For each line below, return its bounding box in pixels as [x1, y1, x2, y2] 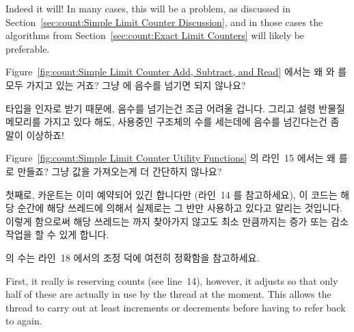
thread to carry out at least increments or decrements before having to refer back [5, 300, 346, 314]
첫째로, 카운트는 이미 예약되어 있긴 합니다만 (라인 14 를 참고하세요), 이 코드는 [5, 187, 338, 201]
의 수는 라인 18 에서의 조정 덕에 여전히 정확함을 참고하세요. [5, 250, 260, 264]
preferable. [5, 41, 50, 55]
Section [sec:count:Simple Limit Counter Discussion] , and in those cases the [5, 14, 323, 29]
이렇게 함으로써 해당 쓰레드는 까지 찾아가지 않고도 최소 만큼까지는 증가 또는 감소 [5, 214, 349, 228]
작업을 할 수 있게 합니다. [5, 227, 109, 242]
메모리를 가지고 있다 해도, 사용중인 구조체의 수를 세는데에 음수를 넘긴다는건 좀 [5, 114, 340, 129]
